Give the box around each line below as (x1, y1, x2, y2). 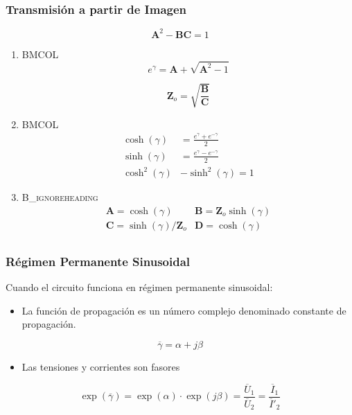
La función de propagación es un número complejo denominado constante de (21, 303, 346, 317)
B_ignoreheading (21, 190, 98, 204)
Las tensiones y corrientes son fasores (21, 359, 180, 373)
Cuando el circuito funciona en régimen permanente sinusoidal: (6, 280, 273, 294)
